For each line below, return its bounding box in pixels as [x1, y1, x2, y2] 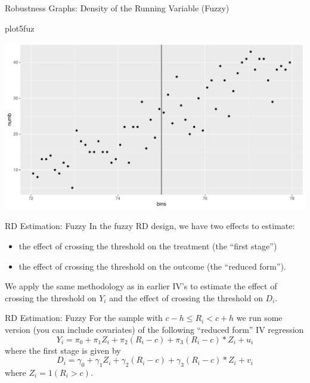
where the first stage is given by [5, 344, 121, 356]
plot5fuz [5, 21, 35, 34]
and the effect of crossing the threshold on [109, 291, 263, 304]
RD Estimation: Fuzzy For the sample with [5, 311, 163, 324]
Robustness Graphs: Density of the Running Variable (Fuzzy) [5, 2, 230, 14]
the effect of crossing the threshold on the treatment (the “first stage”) [18, 239, 277, 252]
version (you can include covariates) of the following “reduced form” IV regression [5, 323, 304, 335]
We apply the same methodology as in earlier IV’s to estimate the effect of [5, 280, 277, 292]
